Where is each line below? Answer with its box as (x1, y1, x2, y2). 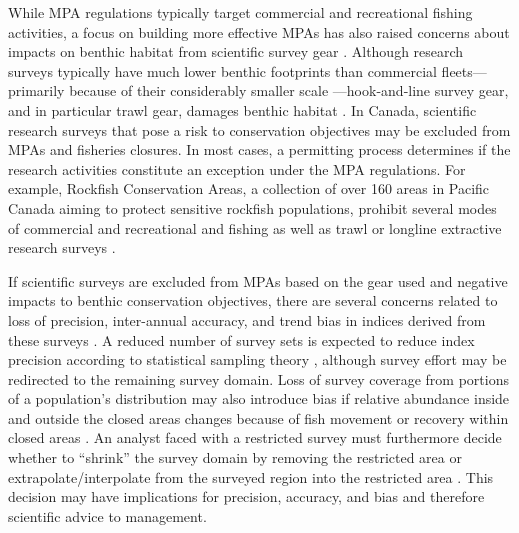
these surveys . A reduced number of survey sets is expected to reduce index (8, 329, 475, 350)
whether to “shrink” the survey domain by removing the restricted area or (8, 447, 462, 468)
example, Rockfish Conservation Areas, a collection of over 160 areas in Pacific (8, 178, 490, 199)
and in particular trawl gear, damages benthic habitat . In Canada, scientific (8, 99, 477, 120)
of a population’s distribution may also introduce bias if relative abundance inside (8, 388, 510, 409)
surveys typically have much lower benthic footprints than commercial (8, 60, 437, 81)
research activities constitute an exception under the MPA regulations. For (8, 158, 466, 179)
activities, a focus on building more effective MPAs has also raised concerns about (8, 21, 510, 42)
